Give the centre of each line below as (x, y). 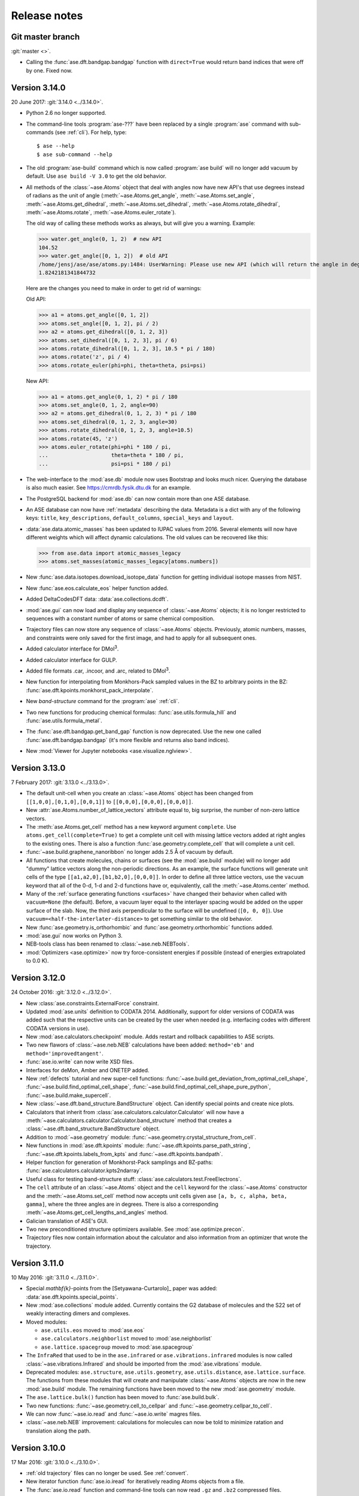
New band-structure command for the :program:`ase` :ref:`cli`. (103, 701)
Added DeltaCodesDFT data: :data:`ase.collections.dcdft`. (97, 599)
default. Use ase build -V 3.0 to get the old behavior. (96, 176)
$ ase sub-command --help (75, 154)
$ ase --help (56, 146)
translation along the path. (58, 1431)
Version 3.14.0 (38, 88)
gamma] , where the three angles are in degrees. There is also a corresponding (122, 1204)
